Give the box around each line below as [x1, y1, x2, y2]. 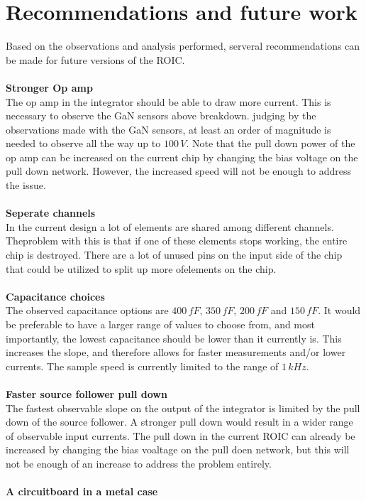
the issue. [6, 178, 46, 193]
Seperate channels [6, 205, 96, 220]
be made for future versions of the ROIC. [6, 52, 185, 67]
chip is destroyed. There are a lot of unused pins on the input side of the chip [6, 247, 343, 262]
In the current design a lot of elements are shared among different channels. [6, 219, 334, 234]
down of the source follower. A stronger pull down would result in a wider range [6, 414, 353, 429]
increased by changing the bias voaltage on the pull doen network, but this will [6, 442, 350, 457]
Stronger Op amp [6, 80, 93, 95]
